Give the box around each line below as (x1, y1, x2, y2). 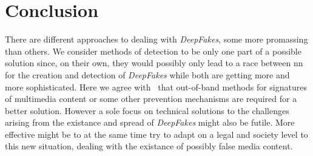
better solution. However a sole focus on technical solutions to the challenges (5, 104, 289, 117)
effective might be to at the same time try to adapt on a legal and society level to (5, 127, 308, 140)
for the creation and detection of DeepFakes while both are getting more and (5, 68, 290, 81)
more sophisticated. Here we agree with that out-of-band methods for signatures (5, 80, 307, 93)
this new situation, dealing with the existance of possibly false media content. (5, 140, 293, 152)
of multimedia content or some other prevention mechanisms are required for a (5, 92, 297, 105)
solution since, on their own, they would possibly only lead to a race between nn (5, 56, 303, 69)
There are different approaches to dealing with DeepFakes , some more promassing (5, 33, 308, 46)
